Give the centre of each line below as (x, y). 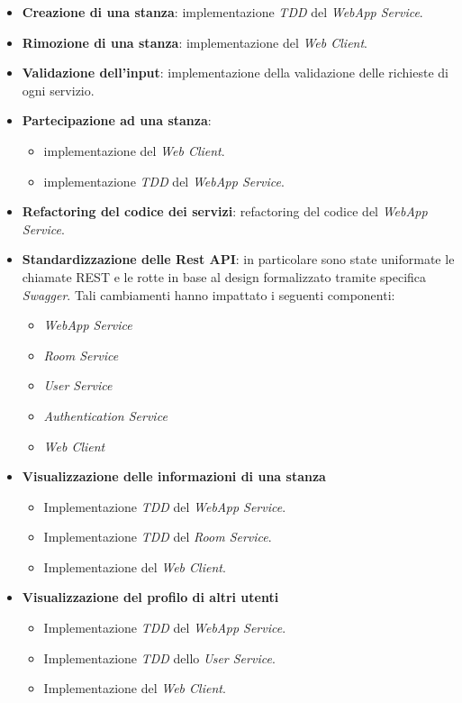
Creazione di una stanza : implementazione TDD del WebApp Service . (222, 12)
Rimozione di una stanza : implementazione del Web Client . (195, 42)
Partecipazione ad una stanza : (117, 120)
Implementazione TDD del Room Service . (158, 537)
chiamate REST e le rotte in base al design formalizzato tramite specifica (224, 276)
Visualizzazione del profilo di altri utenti (150, 597)
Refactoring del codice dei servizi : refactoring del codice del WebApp (225, 211)
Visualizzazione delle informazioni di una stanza (174, 476)
